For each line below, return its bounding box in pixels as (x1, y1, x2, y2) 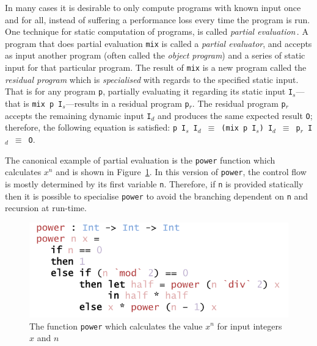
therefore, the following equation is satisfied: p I (5, 121, 186, 134)
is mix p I (23, 96, 63, 109)
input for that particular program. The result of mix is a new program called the (5, 61, 307, 74)
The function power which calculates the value (29, 319, 203, 332)
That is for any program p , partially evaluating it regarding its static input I (5, 85, 293, 98)
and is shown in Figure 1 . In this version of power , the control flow (56, 165, 307, 178)
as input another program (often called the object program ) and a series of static (5, 49, 305, 62)
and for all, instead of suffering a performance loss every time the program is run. (5, 13, 310, 26)
